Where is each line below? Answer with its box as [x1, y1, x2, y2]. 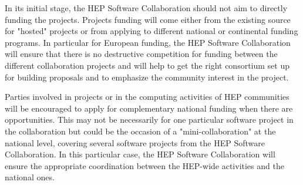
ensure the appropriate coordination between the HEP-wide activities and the [5, 159, 284, 171]
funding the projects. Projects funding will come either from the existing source [5, 13, 291, 25]
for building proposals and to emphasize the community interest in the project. [5, 70, 289, 83]
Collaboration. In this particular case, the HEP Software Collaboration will [5, 148, 275, 160]
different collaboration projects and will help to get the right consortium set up [5, 59, 290, 71]
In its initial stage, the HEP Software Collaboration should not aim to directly [5, 2, 288, 14]
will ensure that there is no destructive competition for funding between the [5, 48, 278, 60]
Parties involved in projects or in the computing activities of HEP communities [5, 90, 289, 103]
